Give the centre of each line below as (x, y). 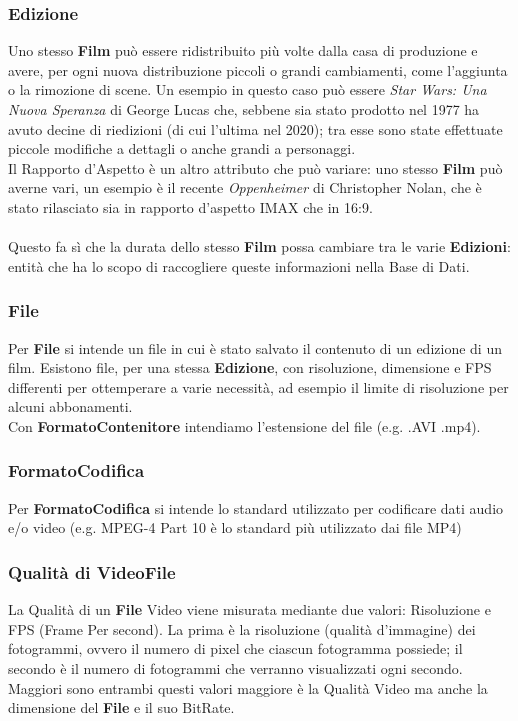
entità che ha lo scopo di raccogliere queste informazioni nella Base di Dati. (239, 265)
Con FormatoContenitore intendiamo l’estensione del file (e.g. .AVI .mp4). (244, 425)
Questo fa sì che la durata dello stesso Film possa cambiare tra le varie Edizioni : (259, 246)
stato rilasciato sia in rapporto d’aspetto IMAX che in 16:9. (190, 206)
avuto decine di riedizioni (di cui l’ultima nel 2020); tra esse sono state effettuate (255, 128)
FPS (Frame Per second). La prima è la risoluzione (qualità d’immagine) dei (242, 628)
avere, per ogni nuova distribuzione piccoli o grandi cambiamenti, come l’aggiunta (258, 69)
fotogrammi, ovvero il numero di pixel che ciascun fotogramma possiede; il (235, 648)
